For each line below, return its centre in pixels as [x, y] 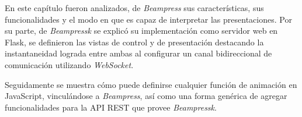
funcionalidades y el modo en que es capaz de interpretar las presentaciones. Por [148, 19]
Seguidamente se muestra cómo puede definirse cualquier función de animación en [151, 84]
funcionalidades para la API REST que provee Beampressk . [111, 107]
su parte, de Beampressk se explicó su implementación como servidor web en [141, 31]
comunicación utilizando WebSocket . [69, 64]
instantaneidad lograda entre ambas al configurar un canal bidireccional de [138, 53]
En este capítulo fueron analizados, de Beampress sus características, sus [134, 8]
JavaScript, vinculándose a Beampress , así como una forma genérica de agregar [146, 96]
